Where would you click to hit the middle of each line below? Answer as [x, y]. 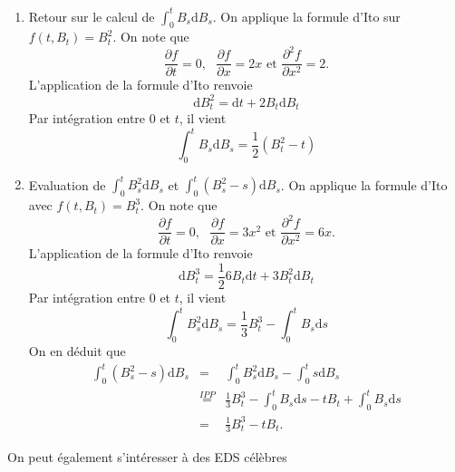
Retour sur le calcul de [92, 16]
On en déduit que [77, 350]
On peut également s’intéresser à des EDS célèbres [147, 456]
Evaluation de [67, 184]
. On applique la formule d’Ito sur [306, 16]
